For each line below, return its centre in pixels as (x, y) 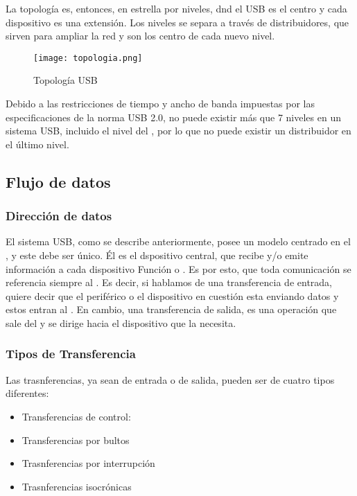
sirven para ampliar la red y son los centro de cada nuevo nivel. (140, 36)
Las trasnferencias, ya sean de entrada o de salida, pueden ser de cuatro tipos (170, 379)
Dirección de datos (59, 216)
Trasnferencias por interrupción (88, 463)
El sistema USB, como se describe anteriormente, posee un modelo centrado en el (178, 241)
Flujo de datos (58, 181)
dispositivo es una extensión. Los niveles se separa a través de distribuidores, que (177, 22)
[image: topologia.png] (88, 58)
